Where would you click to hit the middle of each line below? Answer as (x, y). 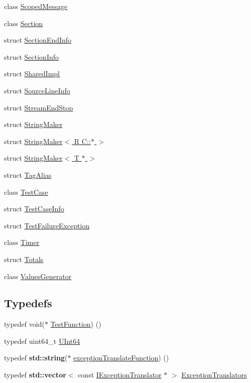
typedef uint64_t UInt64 (42, 341)
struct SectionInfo (32, 56)
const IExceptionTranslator (120, 375)
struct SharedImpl (32, 74)
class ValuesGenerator (38, 276)
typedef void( (24, 324)
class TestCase (26, 191)
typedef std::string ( (36, 358)
